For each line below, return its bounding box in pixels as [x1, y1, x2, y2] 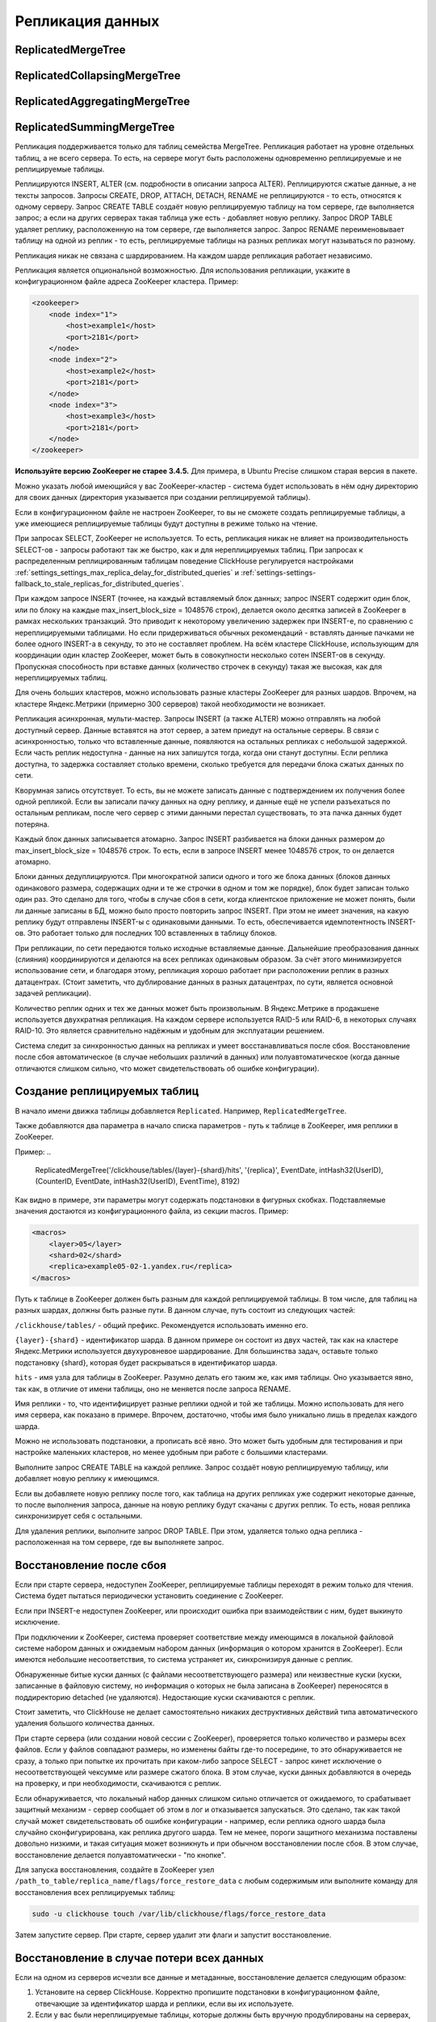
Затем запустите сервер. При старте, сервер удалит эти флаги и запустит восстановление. [15, 1930, 332, 1940]
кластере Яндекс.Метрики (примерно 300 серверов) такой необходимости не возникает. [15, 699, 326, 709]
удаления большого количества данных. [15, 1719, 155, 1728]
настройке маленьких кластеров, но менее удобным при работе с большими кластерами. [15, 1448, 329, 1457]
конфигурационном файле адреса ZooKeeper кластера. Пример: [15, 277, 239, 286]
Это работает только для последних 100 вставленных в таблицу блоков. [27, 929, 278, 938]
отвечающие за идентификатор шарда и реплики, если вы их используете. [35, 1999, 295, 2008]
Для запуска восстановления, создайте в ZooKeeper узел [15, 1865, 215, 1875]
